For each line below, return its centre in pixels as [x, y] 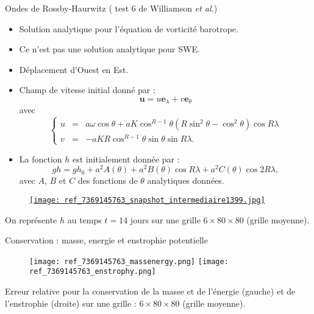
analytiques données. [186, 180]
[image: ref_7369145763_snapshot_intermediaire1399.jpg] [147, 200]
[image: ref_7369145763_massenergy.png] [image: [129, 261]
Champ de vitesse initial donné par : [87, 90]
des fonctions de [108, 180]
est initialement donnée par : [126, 159]
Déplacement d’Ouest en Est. [74, 69]
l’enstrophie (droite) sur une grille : [71, 303]
